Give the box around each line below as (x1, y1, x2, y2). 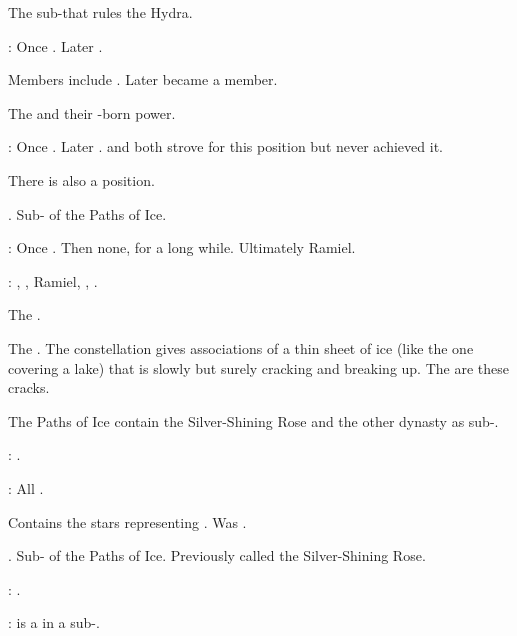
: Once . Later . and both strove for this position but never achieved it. (8, 136, 443, 157)
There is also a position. (8, 169, 155, 190)
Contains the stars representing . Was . (8, 511, 247, 532)
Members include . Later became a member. (8, 69, 278, 90)
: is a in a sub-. (8, 612, 100, 633)
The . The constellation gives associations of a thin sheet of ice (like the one (8, 337, 474, 358)
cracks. (8, 377, 50, 398)
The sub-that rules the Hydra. (8, 2, 193, 22)
